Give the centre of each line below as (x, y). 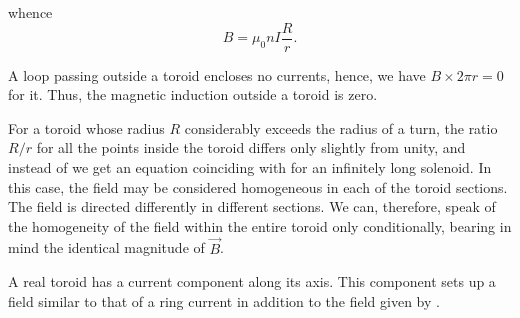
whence (30, 12)
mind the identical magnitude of (106, 247)
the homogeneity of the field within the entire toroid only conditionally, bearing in (260, 225)
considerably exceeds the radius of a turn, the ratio (341, 127)
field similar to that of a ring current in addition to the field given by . (224, 300)
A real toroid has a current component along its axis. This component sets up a (252, 281)
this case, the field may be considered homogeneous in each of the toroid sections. (258, 186)
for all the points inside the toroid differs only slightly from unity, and (251, 147)
